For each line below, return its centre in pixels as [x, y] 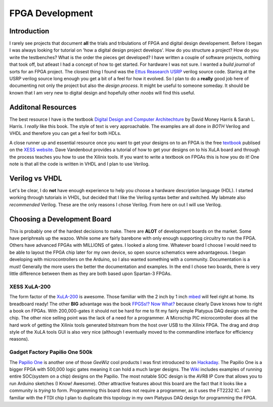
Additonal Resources [43, 107]
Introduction [29, 31]
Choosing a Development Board [60, 219]
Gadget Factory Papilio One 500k [51, 352]
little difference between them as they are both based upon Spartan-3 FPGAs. [90, 274]
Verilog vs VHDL [36, 178]
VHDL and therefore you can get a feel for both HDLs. [65, 133]
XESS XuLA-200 [30, 287]
